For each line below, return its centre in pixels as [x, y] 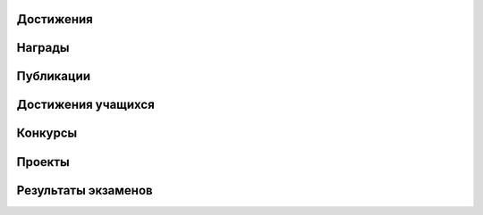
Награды [43, 48]
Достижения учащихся [86, 105]
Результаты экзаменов [85, 190]
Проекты [43, 162]
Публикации [54, 76]
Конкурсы [47, 133]
